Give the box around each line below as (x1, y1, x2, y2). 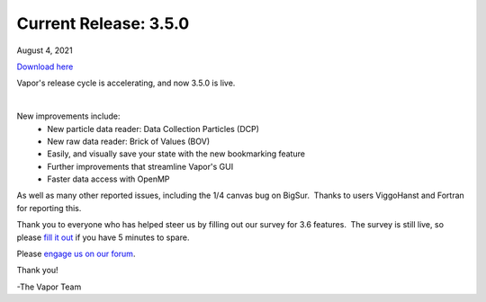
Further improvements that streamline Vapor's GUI (47, 161, 234, 172)
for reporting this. (16, 202, 82, 213)
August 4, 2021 (16, 45, 73, 56)
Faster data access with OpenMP (47, 173, 170, 184)
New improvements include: (16, 111, 121, 121)
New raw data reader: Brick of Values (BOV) (47, 136, 211, 147)
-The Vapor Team (16, 281, 82, 292)
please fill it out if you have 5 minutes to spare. (16, 232, 190, 243)
